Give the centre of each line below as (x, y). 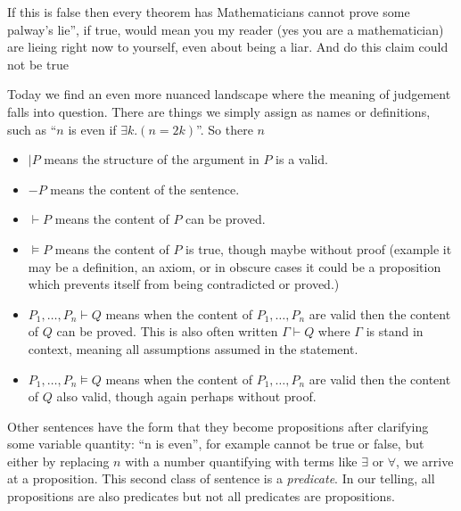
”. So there (225, 129)
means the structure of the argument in (152, 159)
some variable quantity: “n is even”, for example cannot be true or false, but (216, 444)
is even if (92, 129)
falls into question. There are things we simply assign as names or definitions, (219, 111)
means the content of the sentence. (145, 189)
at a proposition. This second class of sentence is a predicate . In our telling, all (221, 478)
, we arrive (425, 461)
